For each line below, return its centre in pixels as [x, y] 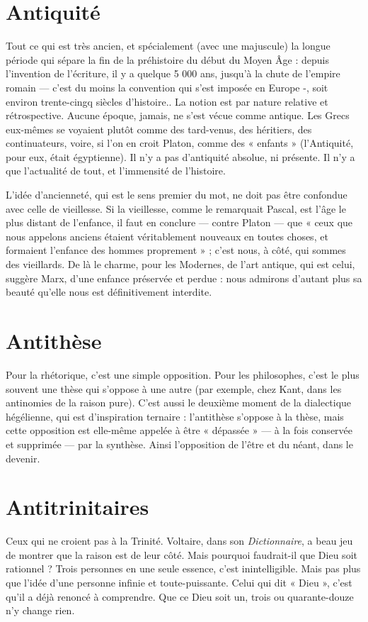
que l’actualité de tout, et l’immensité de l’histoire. [116, 171]
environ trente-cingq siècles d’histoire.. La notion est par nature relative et [167, 101]
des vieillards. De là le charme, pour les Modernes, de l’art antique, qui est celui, [180, 264]
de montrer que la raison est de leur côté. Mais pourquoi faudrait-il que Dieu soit [182, 554]
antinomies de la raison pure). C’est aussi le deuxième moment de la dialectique [179, 402]
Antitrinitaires [77, 507]
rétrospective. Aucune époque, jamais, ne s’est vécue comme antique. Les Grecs [178, 115]
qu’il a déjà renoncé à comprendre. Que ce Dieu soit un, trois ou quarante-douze [180, 596]
